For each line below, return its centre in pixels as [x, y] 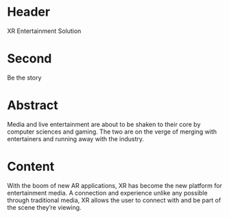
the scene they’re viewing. [44, 207]
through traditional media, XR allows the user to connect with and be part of [114, 200]
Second [29, 59]
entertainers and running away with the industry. [76, 138]
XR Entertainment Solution [44, 31]
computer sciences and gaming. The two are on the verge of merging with [112, 132]
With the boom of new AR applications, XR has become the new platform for [115, 185]
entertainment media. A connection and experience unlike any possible [107, 193]
